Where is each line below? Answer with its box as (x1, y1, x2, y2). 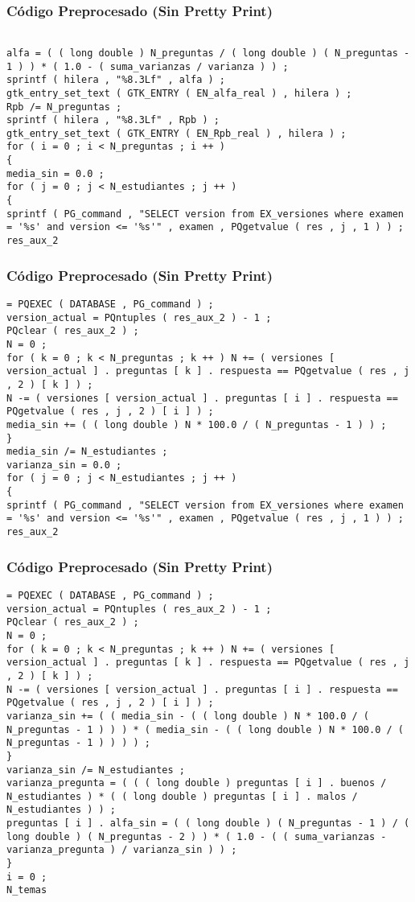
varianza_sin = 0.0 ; (6, 459, 122, 471)
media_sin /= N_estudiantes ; (6, 446, 168, 458)
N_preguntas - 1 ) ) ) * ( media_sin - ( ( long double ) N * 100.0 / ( (6, 723, 404, 735)
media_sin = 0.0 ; (6, 167, 105, 179)
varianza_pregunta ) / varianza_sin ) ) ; (6, 844, 237, 856)
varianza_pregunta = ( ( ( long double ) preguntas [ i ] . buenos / (6, 777, 387, 789)
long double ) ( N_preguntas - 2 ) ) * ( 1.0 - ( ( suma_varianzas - (6, 830, 387, 842)
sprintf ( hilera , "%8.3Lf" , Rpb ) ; (6, 114, 220, 126)
